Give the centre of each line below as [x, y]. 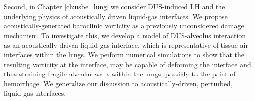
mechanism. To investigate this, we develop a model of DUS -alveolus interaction [125, 35]
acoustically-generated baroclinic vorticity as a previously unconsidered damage [124, 26]
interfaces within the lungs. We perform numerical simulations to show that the [124, 54]
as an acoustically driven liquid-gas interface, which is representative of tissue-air [126, 45]
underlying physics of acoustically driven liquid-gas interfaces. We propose [116, 16]
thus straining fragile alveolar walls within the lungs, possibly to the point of [120, 74]
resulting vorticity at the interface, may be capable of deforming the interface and [127, 64]
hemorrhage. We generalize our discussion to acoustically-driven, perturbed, [118, 83]
